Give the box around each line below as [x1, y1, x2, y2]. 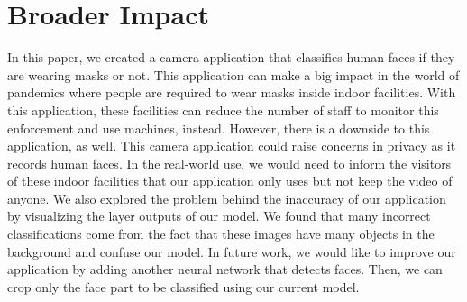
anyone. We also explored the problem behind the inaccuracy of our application [7, 188, 446, 207]
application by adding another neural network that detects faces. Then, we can [7, 260, 443, 279]
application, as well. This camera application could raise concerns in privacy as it [7, 136, 456, 155]
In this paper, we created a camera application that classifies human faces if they [7, 48, 455, 67]
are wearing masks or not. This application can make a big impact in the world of [7, 65, 460, 84]
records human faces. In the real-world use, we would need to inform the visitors [7, 153, 452, 172]
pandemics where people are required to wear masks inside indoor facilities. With [7, 83, 456, 102]
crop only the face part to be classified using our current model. [7, 277, 360, 296]
